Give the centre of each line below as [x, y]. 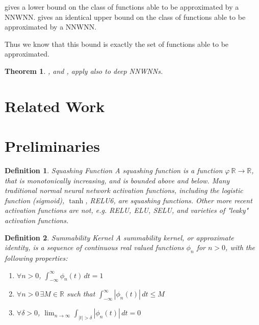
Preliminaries [52, 146]
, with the [240, 247]
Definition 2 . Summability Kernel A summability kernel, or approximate [119, 237]
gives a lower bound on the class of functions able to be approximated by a [122, 7]
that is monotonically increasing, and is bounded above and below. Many [117, 180]
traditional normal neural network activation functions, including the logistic [124, 190]
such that [81, 294]
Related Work [55, 106]
